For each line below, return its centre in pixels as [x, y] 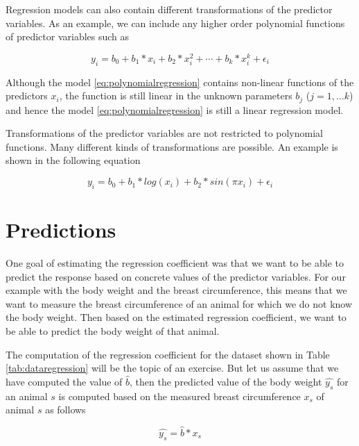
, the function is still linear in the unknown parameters [176, 96]
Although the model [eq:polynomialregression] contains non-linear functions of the [180, 82]
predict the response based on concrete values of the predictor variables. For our [176, 276]
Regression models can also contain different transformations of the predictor [169, 9]
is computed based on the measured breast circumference [179, 396]
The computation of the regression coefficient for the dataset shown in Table [168, 354]
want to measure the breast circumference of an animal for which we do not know [179, 303]
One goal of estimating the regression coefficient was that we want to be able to [175, 263]
